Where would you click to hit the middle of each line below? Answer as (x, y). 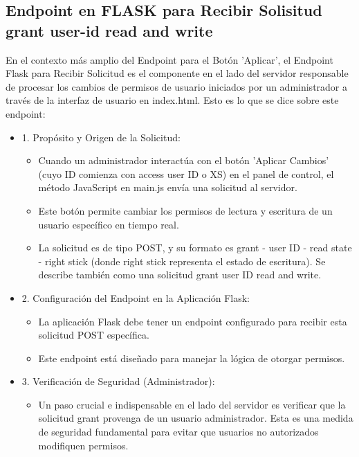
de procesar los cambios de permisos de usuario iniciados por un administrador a (177, 86)
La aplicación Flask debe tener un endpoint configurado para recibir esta (193, 321)
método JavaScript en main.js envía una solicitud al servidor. (168, 187)
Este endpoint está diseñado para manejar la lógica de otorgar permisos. (192, 358)
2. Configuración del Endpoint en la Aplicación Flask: (136, 297)
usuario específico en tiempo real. (109, 224)
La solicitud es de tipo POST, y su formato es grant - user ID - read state (195, 248)
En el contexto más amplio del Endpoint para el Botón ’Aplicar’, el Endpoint (169, 59)
